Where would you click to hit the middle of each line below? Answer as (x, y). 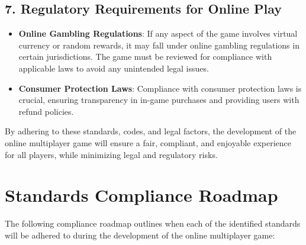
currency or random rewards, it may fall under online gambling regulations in (159, 45)
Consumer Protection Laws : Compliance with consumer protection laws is (160, 88)
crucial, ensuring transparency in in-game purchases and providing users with (159, 100)
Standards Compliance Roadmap (141, 195)
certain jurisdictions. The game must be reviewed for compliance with (145, 57)
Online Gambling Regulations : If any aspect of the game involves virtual (158, 33)
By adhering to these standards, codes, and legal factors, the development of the (151, 131)
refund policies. (46, 111)
